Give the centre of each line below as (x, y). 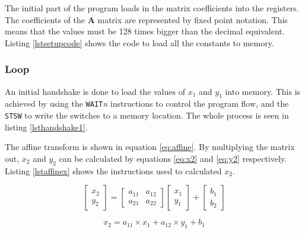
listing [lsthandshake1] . (46, 127)
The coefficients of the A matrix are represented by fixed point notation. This (146, 19)
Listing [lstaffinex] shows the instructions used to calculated (113, 170)
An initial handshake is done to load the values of (95, 91)
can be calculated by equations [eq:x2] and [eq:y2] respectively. (173, 158)
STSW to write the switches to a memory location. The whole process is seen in (147, 115)
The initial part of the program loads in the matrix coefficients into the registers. (152, 8)
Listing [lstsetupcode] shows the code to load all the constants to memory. (139, 42)
